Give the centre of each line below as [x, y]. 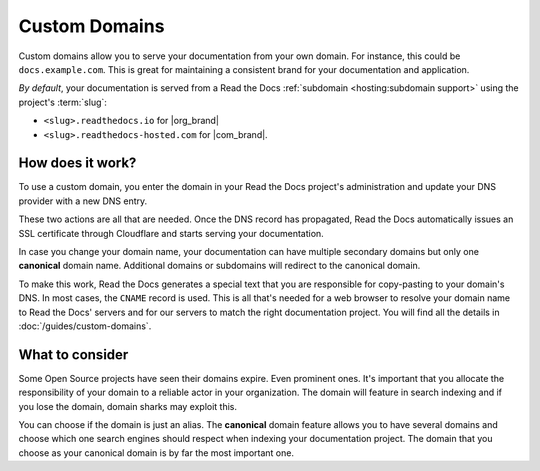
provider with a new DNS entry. [83, 201]
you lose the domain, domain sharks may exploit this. [128, 406]
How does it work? [77, 163]
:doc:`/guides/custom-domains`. [85, 326]
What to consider [73, 354]
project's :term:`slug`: [62, 102]
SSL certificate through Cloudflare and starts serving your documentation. [171, 233]
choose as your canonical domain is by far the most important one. [156, 452]
